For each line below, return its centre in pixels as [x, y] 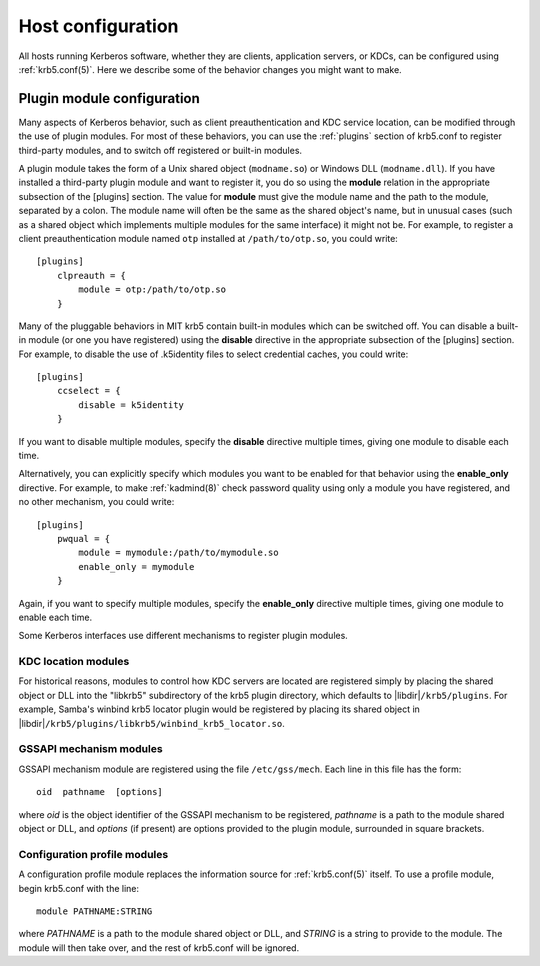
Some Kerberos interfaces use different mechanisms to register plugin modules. [183, 636]
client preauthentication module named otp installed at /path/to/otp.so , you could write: [208, 238]
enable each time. [55, 617]
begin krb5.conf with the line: [79, 888]
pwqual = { [83, 538]
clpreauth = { [91, 275]
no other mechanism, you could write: [96, 502]
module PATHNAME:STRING [94, 911]
